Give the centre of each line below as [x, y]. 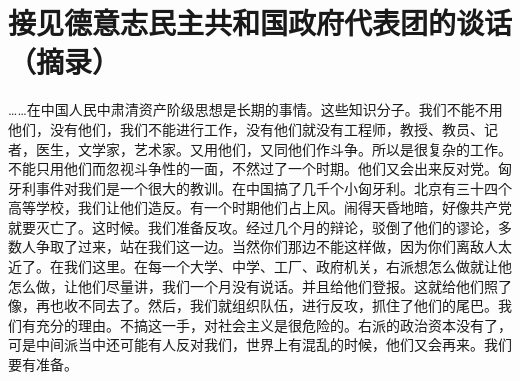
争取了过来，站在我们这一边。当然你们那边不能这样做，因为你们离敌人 [266, 246]
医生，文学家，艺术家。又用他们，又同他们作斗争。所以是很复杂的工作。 [273, 148]
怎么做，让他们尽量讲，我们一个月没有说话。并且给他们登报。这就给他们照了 [260, 285]
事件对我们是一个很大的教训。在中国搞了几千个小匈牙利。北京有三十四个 [273, 187]
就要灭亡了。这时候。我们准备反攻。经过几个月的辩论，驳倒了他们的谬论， [253, 226]
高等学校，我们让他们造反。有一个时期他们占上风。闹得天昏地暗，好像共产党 [260, 207]
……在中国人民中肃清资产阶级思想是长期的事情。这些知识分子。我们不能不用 [255, 109]
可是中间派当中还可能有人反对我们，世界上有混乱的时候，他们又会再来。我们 [260, 344]
